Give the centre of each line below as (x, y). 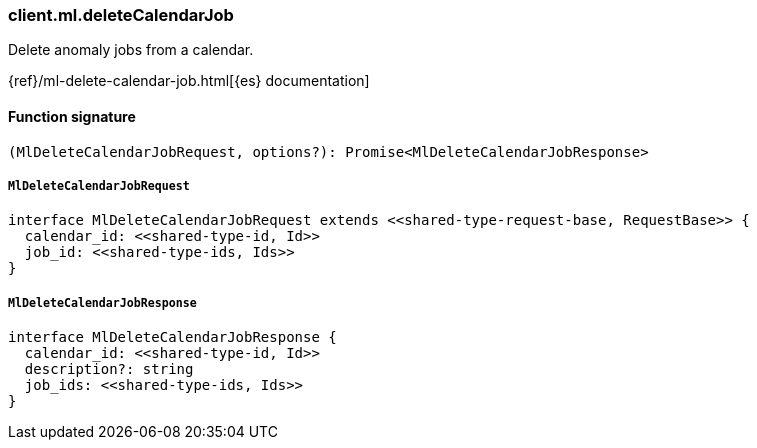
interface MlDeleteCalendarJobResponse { (172, 337)
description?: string (109, 369)
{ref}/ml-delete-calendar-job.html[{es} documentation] (189, 81)
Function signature (72, 116)
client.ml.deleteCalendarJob (121, 15)
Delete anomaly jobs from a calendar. (131, 50)
